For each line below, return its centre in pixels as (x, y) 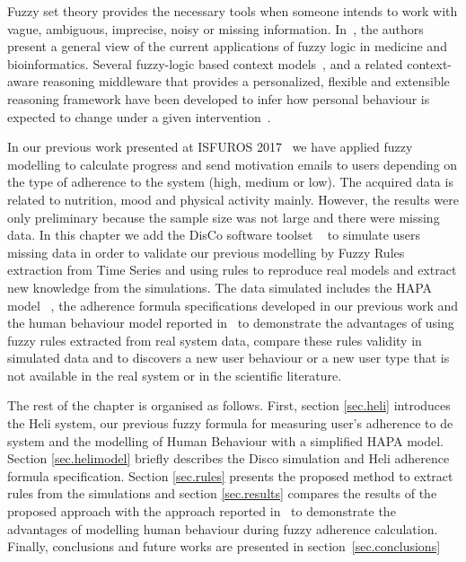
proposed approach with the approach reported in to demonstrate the (202, 511)
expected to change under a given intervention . (139, 116)
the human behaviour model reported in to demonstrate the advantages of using (231, 323)
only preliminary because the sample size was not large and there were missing (224, 217)
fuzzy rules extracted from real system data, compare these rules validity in (215, 340)
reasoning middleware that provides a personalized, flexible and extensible (246, 81)
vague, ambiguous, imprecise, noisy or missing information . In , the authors (215, 28)
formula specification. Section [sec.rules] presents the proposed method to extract (230, 475)
